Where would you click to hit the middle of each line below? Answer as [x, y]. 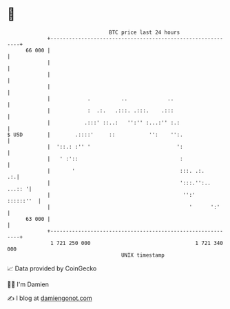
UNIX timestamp [143, 255]
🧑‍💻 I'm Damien [28, 284]
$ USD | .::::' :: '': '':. [95, 135]
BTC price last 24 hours [145, 32]
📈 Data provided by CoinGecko [52, 268]
